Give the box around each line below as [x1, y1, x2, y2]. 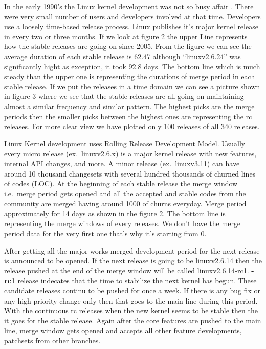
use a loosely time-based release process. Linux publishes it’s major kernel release [4, 21, 258, 32]
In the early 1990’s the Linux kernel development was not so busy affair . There [4, 1, 254, 11]
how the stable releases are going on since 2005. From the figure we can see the [4, 41, 252, 52]
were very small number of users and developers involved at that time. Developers [4, 11, 261, 21]
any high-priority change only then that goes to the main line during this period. [4, 295, 258, 306]
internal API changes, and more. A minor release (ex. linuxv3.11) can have [4, 158, 240, 168]
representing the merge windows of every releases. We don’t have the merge [4, 218, 241, 229]
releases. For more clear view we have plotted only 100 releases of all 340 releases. [4, 121, 260, 132]
